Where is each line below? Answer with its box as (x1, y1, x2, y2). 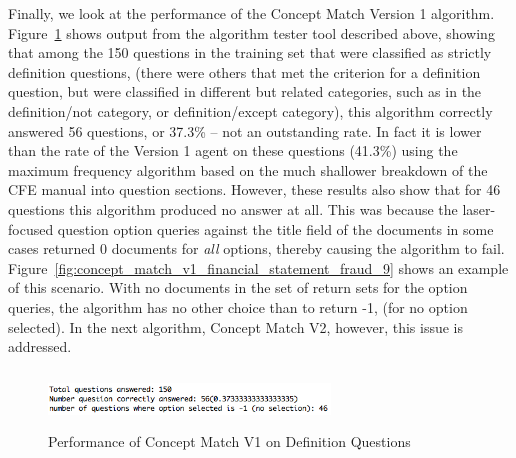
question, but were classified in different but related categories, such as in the (8, 81, 482, 102)
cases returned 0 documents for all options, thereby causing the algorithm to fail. (8, 238, 505, 259)
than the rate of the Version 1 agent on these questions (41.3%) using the (8, 140, 458, 161)
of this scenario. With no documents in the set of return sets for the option (8, 277, 468, 298)
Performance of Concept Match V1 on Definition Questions (48, 430, 411, 451)
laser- (462, 198, 496, 219)
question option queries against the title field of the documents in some (57, 218, 494, 239)
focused (8, 218, 54, 239)
